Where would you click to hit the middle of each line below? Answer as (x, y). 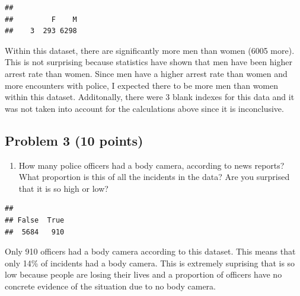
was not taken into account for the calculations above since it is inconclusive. (144, 108)
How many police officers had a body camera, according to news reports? (151, 165)
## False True (35, 220)
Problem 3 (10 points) (74, 140)
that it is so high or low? (63, 188)
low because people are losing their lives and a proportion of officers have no (143, 274)
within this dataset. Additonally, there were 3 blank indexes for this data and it (150, 97)
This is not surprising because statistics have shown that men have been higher (149, 62)
